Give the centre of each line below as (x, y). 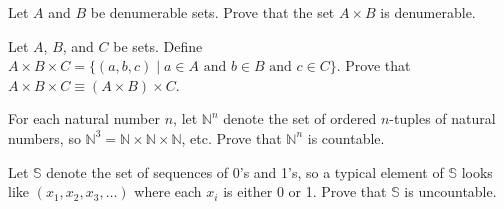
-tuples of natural (442, 118)
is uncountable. (450, 191)
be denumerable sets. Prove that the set (212, 12)
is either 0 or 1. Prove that (305, 191)
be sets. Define (158, 45)
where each (168, 191)
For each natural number (84, 118)
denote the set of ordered (300, 118)
